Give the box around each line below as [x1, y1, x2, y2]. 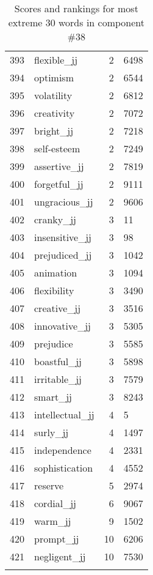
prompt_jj [34, 532, 79, 546]
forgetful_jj [34, 177, 84, 191]
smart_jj [34, 390, 72, 404]
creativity [34, 106, 75, 120]
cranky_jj [34, 212, 76, 226]
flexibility [34, 283, 74, 297]
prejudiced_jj [34, 248, 92, 262]
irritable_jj [34, 372, 82, 386]
